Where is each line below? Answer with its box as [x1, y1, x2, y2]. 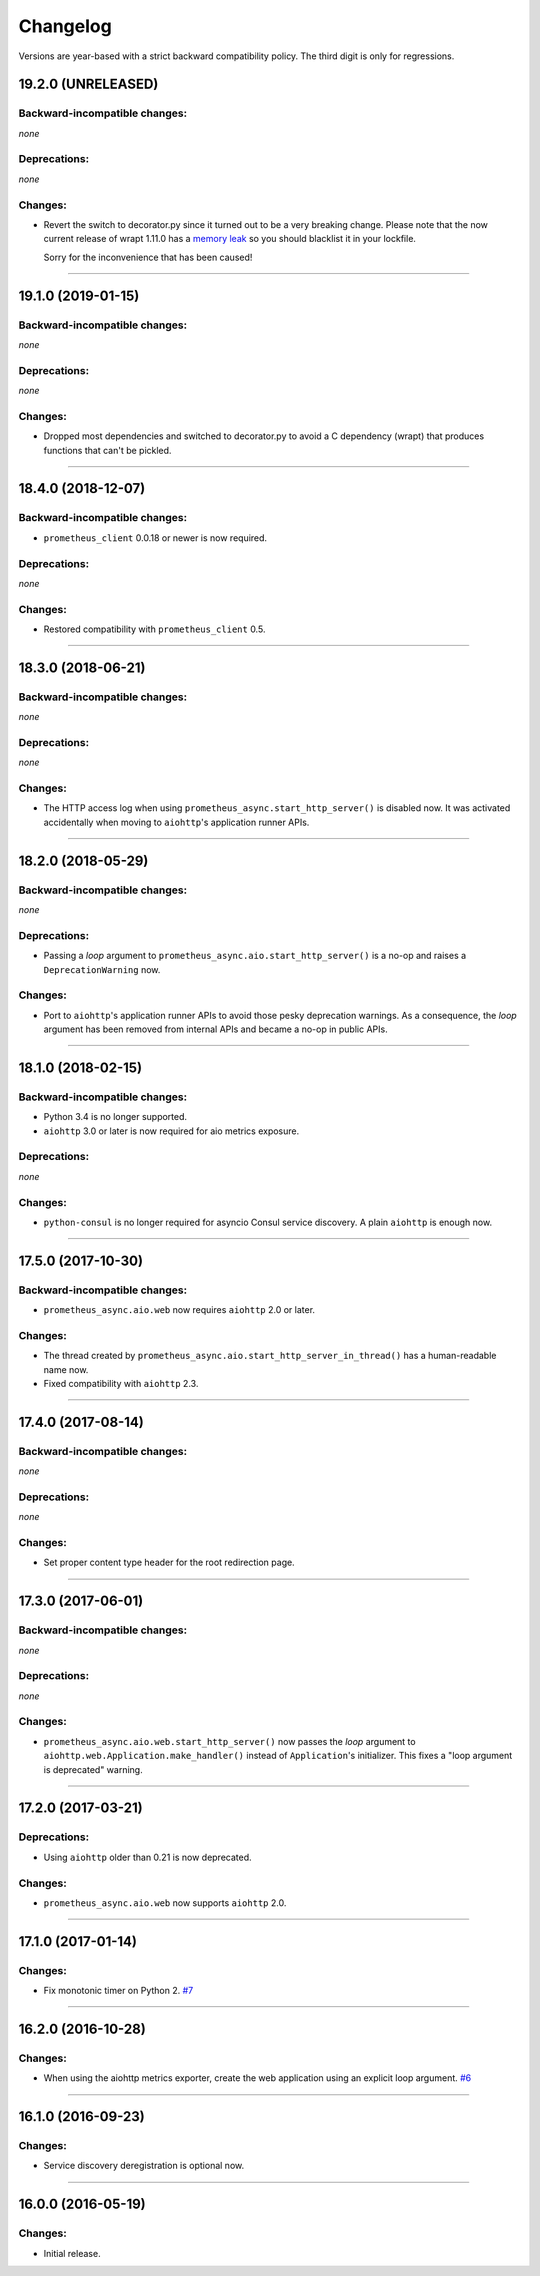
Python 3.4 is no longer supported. [43, 1111, 188, 1123]
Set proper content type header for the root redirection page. [43, 1556, 295, 1569]
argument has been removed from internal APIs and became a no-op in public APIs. [43, 1023, 389, 1035]
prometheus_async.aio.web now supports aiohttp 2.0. [43, 1896, 287, 1909]
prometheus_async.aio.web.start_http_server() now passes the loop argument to [43, 1735, 416, 1747]
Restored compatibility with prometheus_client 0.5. [43, 623, 266, 635]
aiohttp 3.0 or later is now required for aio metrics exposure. [43, 1125, 300, 1137]
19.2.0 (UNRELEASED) [18, 76, 159, 93]
